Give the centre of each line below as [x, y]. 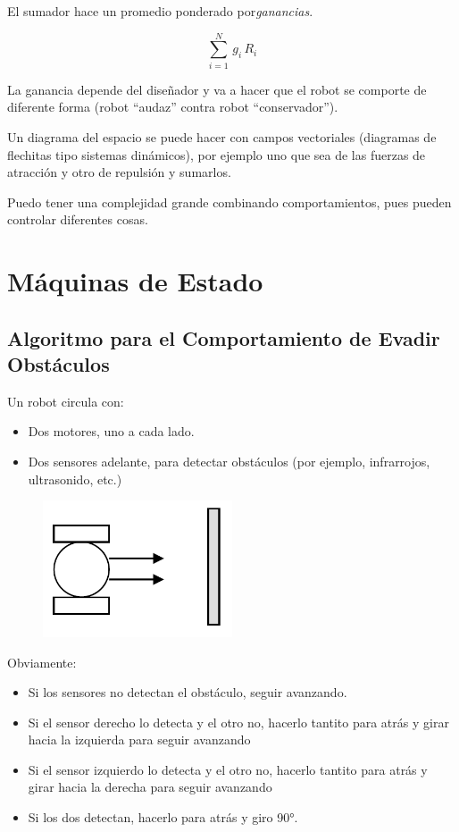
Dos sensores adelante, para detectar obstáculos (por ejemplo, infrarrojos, [229, 462]
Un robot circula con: [66, 401]
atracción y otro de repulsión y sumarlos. [119, 172]
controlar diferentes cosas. [78, 219]
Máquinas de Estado [135, 281]
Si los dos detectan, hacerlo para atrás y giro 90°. [163, 817]
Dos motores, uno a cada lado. [111, 431]
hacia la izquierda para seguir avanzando [139, 740]
